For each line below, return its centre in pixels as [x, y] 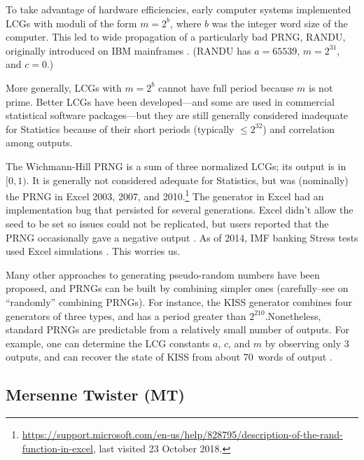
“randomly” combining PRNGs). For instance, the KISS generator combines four [179, 301]
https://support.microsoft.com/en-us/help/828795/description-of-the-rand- [182, 434]
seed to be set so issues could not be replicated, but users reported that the [167, 223]
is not [321, 87]
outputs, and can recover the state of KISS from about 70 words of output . [169, 357]
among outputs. [39, 142]
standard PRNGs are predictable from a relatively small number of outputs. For [177, 329]
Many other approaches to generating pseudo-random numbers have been [163, 274]
